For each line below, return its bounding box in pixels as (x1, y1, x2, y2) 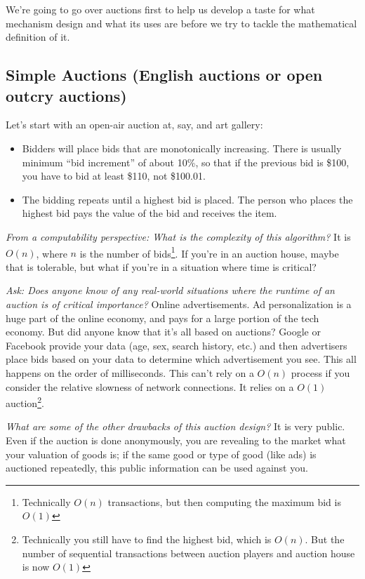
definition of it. (6, 29, 70, 44)
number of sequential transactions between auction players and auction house (22, 545, 355, 560)
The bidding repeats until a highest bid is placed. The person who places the (22, 192, 353, 206)
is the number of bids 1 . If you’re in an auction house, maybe (79, 244, 339, 260)
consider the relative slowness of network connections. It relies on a (6, 379, 294, 394)
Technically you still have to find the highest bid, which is (22, 531, 272, 546)
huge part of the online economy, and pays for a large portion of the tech (6, 310, 319, 325)
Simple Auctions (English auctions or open (6, 64, 323, 86)
